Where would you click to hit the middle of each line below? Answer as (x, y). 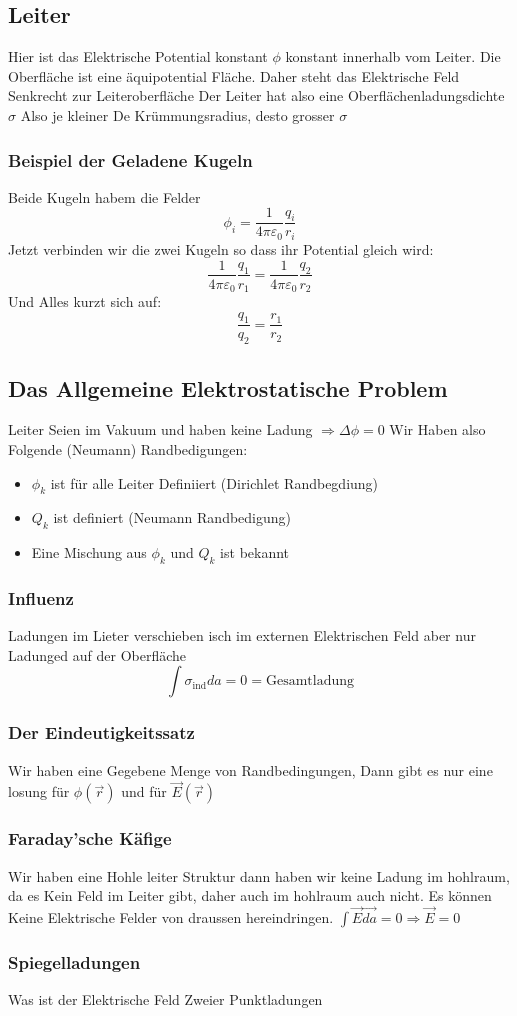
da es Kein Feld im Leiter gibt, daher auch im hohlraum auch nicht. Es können (250, 895)
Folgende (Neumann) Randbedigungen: (128, 449)
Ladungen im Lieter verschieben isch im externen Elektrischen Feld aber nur (242, 635)
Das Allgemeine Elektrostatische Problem (228, 387)
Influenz (41, 597)
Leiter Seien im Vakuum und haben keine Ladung (160, 429)
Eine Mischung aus (89, 552)
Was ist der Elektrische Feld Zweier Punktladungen (165, 999)
